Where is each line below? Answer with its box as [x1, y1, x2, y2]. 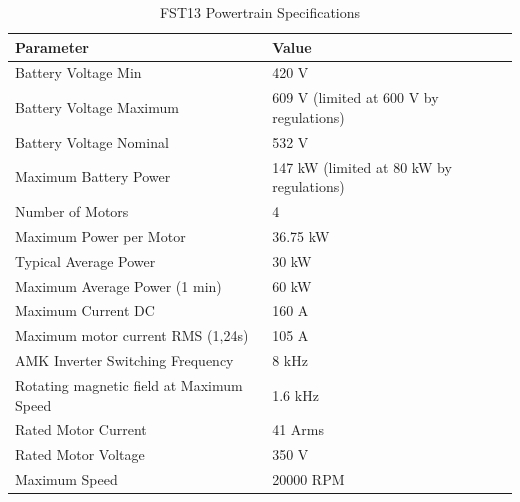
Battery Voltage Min [15, 62, 142, 83]
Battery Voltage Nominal [15, 131, 169, 152]
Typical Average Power [15, 250, 156, 271]
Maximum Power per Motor [15, 225, 186, 246]
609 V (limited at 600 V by [272, 87, 439, 108]
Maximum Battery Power [15, 166, 171, 187]
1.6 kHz [272, 384, 319, 405]
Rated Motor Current [15, 419, 147, 440]
